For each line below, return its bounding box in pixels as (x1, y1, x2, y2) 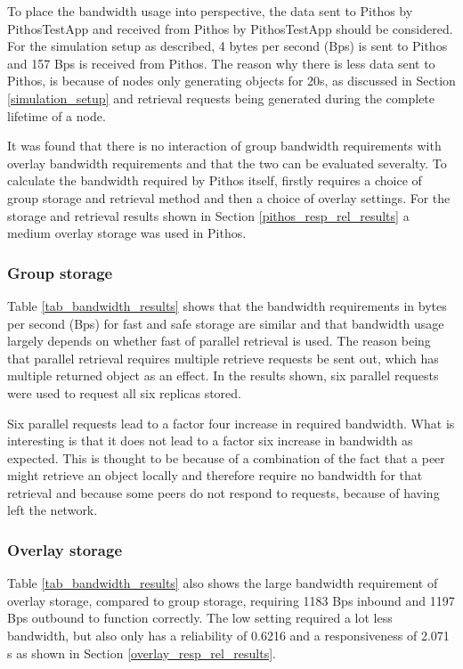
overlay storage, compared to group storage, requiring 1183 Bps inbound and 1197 (7, 591, 455, 609)
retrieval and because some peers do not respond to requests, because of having (7, 483, 440, 502)
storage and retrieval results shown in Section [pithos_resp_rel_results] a (7, 206, 410, 224)
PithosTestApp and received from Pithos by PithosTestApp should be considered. (7, 19, 453, 37)
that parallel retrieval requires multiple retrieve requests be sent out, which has (7, 348, 439, 367)
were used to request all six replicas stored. (7, 383, 242, 402)
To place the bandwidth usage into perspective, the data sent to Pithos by (7, 2, 413, 20)
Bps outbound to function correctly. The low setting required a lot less (7, 608, 393, 627)
